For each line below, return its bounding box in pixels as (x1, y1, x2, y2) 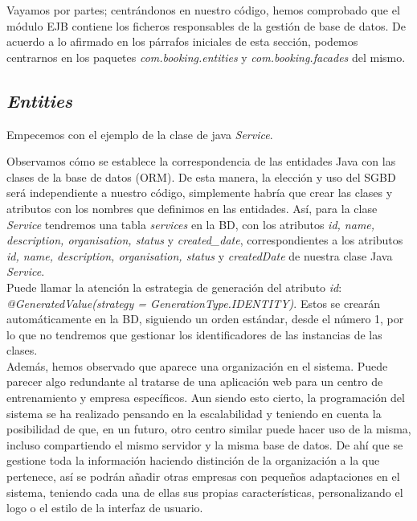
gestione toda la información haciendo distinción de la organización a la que (6, 452, 380, 469)
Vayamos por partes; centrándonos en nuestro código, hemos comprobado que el (6, 2, 400, 18)
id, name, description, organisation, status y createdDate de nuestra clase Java (6, 247, 393, 264)
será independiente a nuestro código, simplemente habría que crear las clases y (6, 184, 393, 201)
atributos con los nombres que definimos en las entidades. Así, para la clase (6, 199, 378, 216)
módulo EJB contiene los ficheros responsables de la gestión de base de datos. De (6, 17, 406, 34)
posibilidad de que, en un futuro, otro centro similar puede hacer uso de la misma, (6, 420, 411, 437)
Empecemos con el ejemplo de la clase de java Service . (6, 125, 273, 142)
